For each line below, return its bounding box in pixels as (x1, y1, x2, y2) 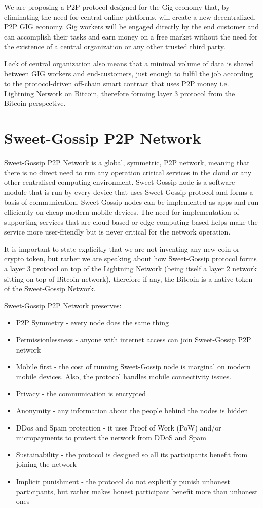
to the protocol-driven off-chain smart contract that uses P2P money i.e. (4, 78, 229, 89)
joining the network (16, 459, 77, 470)
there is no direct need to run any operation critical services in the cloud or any (4, 167, 252, 177)
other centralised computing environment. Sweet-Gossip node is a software (4, 177, 235, 187)
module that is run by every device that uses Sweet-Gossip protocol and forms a (4, 186, 253, 197)
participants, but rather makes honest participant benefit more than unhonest (16, 486, 258, 496)
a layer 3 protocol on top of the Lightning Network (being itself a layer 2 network (4, 263, 257, 273)
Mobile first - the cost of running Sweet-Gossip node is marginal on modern (16, 361, 251, 372)
